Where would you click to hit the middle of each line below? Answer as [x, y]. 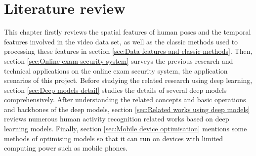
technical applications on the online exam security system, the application [116, 70]
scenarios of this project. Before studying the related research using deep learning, [128, 80]
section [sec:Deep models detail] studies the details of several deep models [115, 90]
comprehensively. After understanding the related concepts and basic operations [125, 99]
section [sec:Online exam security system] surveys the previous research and [119, 60]
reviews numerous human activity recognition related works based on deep [117, 119]
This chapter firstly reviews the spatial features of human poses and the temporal [128, 32]
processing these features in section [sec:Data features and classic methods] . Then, [128, 51]
